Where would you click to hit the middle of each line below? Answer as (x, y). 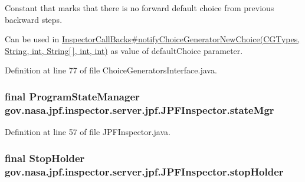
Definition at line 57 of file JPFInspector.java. (88, 132)
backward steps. (34, 19)
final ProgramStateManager (72, 96)
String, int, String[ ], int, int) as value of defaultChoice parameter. (124, 50)
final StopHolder (45, 158)
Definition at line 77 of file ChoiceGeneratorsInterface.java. (111, 70)
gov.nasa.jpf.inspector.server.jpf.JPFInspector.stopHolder (144, 171)
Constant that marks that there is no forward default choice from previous (140, 8)
